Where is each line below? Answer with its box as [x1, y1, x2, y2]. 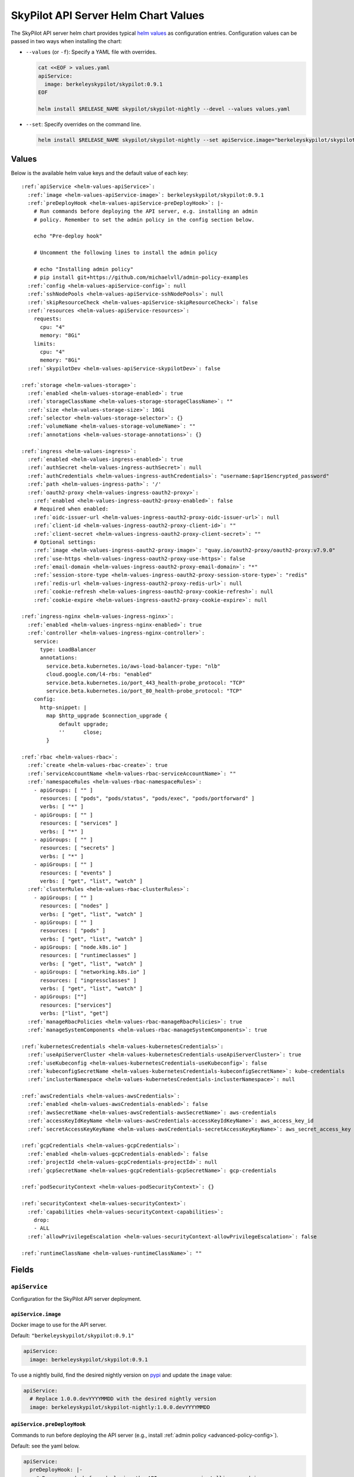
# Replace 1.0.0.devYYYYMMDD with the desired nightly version [29, 1395, 217, 1403]
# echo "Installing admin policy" [33, 266, 134, 273]
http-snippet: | [40, 704, 87, 711]
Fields [11, 1265, 34, 1275]
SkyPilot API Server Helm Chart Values [11, 9, 205, 22]
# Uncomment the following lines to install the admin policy [33, 249, 218, 256]
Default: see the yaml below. [11, 1442, 80, 1449]
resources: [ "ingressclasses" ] [40, 977, 137, 984]
